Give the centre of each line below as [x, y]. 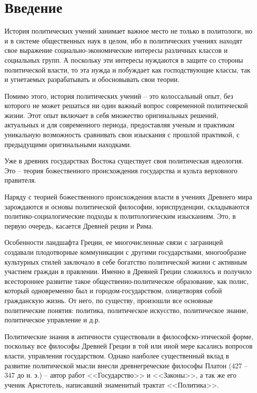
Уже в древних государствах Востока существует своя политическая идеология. [124, 161]
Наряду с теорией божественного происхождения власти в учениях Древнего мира [128, 197]
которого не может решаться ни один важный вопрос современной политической [126, 105]
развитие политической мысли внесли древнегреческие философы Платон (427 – [126, 365]
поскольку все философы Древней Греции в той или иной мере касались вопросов [128, 346]
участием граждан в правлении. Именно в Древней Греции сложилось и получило [128, 271]
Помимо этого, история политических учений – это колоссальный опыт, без [119, 96]
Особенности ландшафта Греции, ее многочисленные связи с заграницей [114, 242]
